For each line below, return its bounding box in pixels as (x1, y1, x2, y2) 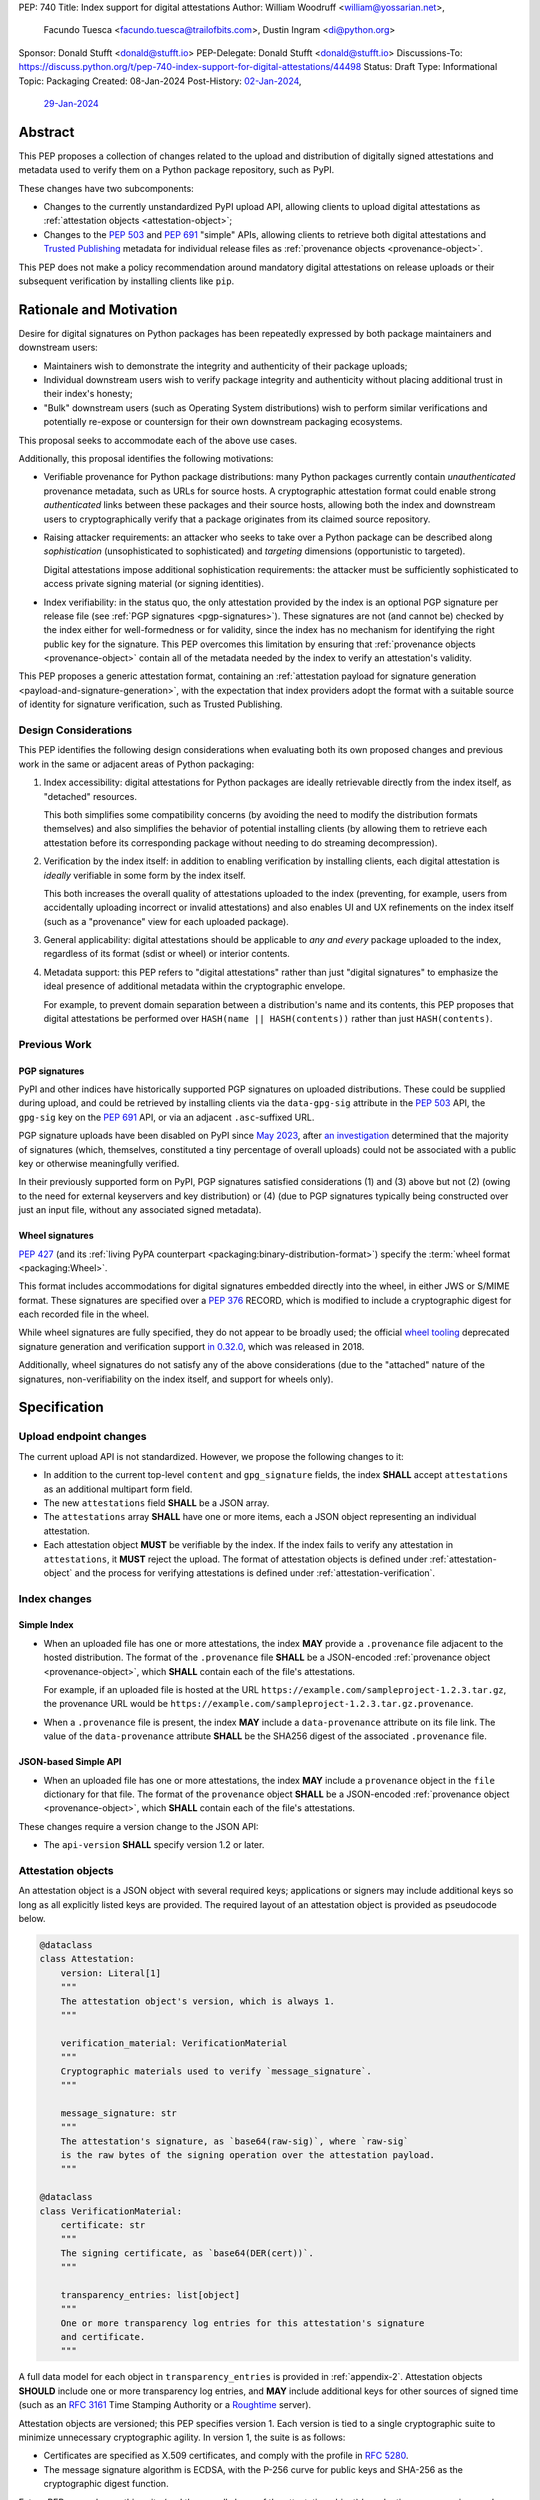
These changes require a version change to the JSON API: (18, 1820, 259, 1832)
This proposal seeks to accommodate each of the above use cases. (18, 434, 298, 446)
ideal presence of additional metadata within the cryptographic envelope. (43, 980, 346, 992)
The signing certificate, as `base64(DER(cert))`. (60, 2247, 314, 2259)
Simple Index (18, 1619, 74, 1631)
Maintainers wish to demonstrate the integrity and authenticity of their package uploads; (43, 360, 408, 372)
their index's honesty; (43, 388, 134, 400)
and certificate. (60, 2331, 146, 2343)
